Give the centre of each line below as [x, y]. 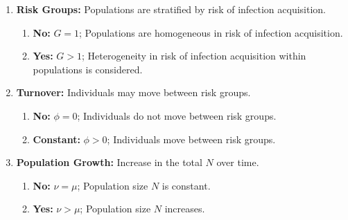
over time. [238, 162]
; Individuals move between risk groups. [191, 139]
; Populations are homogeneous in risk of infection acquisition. [211, 32]
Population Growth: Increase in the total [109, 162]
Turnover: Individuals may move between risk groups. [133, 92]
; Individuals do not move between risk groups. [177, 115]
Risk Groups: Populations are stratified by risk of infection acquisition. [171, 9]
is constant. [186, 185]
